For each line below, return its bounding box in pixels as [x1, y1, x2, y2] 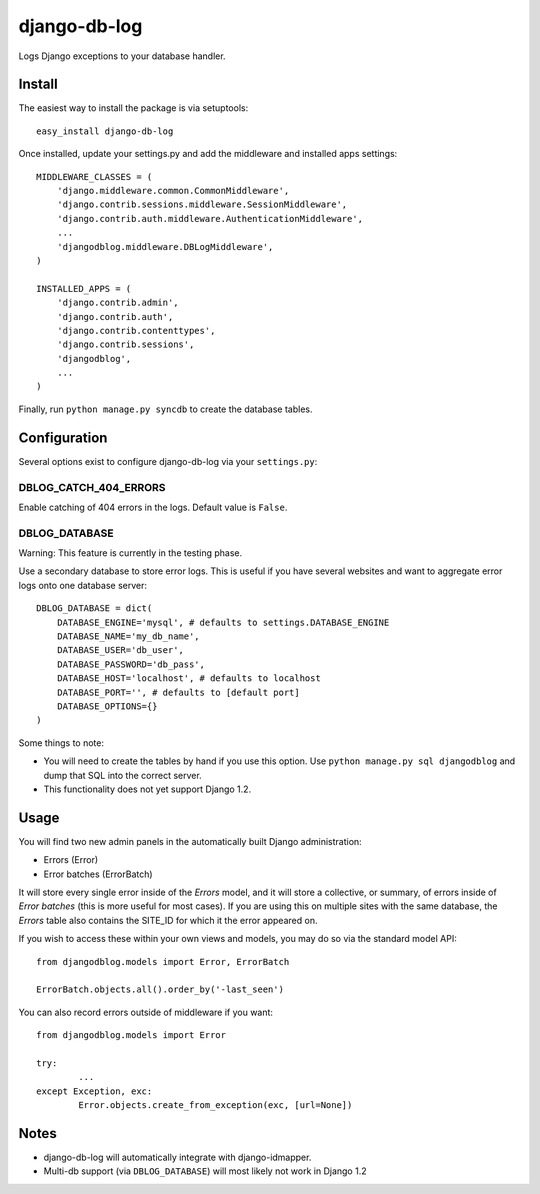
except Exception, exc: [36, 1085, 153, 1097]
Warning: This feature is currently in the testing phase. [18, 547, 243, 559]
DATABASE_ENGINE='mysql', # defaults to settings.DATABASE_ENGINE [56, 616, 390, 628]
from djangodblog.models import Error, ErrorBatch [36, 956, 290, 967]
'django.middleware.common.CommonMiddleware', [56, 185, 290, 197]
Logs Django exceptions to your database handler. [18, 50, 226, 62]
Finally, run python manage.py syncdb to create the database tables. [18, 403, 313, 415]
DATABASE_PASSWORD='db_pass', [56, 658, 205, 670]
